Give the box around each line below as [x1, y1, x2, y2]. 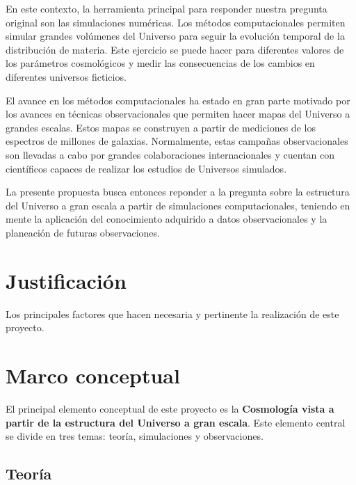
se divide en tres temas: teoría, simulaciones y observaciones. [6, 429, 264, 443]
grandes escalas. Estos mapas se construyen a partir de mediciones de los [6, 120, 316, 134]
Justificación [6, 266, 127, 294]
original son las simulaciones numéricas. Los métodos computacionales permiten [6, 15, 346, 29]
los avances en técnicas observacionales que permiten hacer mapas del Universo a [6, 106, 350, 121]
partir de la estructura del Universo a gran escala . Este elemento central [6, 415, 346, 429]
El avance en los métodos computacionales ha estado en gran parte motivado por [6, 93, 350, 107]
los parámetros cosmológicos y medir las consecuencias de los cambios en [6, 56, 315, 70]
